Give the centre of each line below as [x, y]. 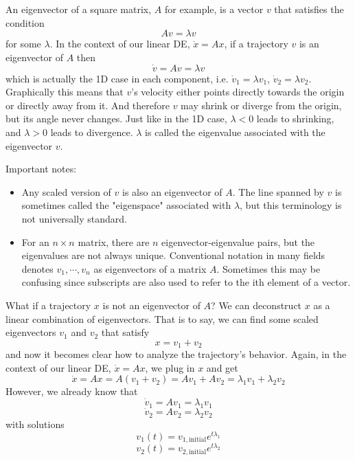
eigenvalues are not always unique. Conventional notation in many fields [173, 255]
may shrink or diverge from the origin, [261, 105]
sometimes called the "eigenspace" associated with [126, 205]
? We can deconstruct [256, 305]
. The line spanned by [278, 191]
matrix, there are [114, 241]
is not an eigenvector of [151, 305]
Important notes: [41, 169]
